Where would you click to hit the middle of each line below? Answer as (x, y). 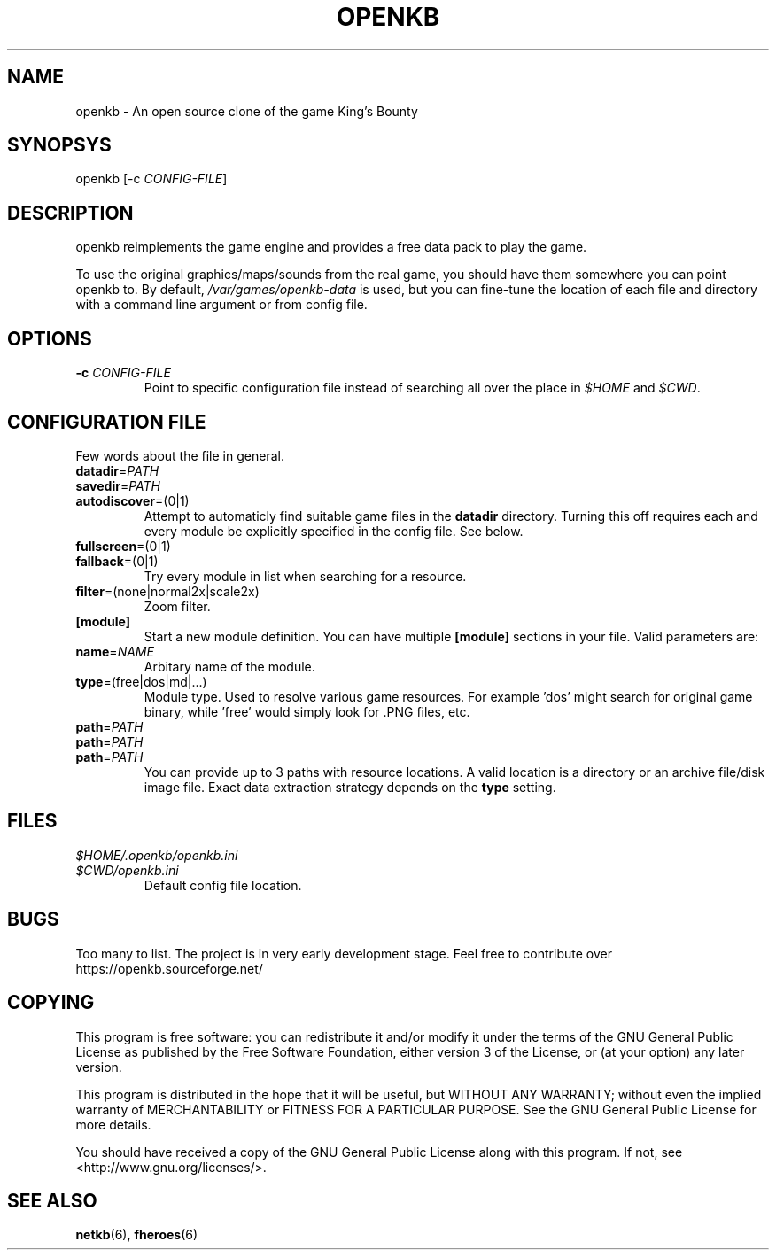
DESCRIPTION (70, 213)
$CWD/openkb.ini (127, 870)
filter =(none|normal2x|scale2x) (167, 591)
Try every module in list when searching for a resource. (305, 576)
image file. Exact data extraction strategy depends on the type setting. (350, 787)
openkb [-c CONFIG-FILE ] (151, 179)
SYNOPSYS (59, 145)
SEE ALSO (52, 1200)
